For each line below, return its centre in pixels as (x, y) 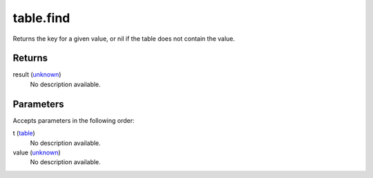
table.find (41, 18)
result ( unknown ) (37, 75)
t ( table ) (24, 133)
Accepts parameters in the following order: (74, 120)
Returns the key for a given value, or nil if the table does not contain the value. (124, 39)
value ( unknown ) (37, 152)
